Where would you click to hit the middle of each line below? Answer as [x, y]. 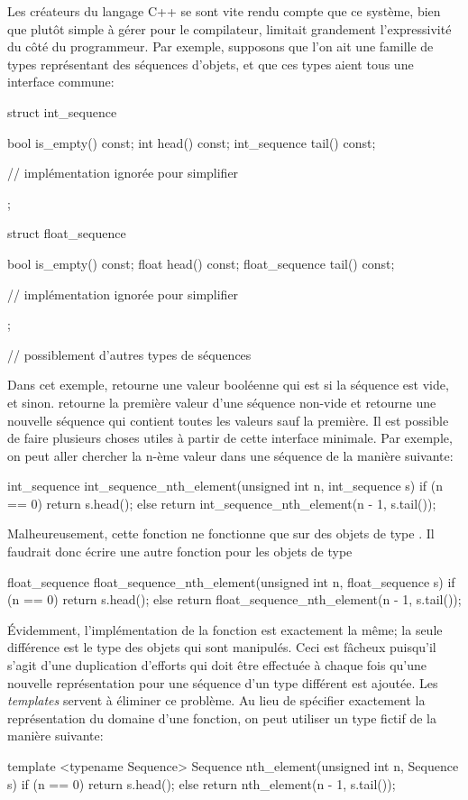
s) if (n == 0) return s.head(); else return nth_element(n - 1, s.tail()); [202, 783]
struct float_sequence [67, 233]
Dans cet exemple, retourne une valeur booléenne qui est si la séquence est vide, [228, 385]
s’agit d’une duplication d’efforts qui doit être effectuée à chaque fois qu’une [217, 665]
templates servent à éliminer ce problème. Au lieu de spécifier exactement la [216, 700]
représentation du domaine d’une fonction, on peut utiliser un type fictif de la [222, 717]
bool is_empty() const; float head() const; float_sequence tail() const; [201, 263]
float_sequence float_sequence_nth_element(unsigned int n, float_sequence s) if [231, 581]
